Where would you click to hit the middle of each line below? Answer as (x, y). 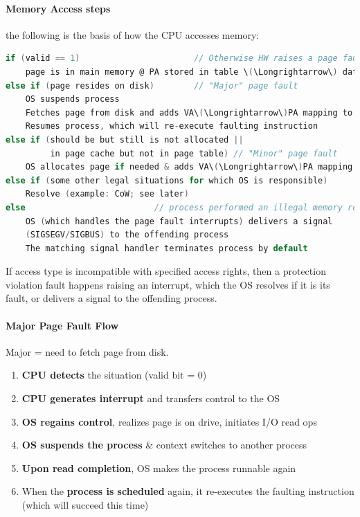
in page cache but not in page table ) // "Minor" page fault (194, 153)
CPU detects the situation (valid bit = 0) (114, 375)
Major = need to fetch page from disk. (87, 351)
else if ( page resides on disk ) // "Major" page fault (152, 85)
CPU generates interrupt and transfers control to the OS (151, 398)
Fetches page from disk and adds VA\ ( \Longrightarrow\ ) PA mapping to (189, 112)
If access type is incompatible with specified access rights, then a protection (166, 271)
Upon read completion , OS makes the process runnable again (159, 468)
